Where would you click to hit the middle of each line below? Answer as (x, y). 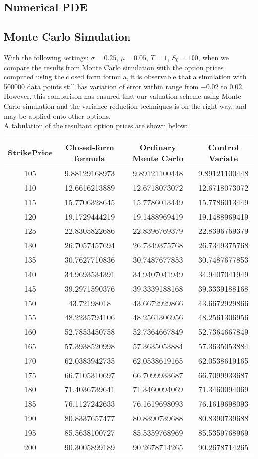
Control (223, 147)
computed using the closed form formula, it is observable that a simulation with (125, 77)
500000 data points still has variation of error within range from (101, 86)
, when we (213, 57)
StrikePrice (30, 153)
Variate (223, 158)
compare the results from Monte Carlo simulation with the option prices (114, 67)
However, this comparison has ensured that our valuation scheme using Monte (123, 96)
